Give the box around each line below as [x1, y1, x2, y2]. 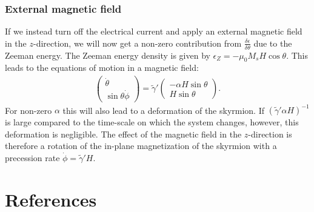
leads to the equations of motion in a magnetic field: [5, 61, 199, 74]
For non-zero [5, 104, 52, 116]
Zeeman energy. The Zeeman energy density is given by [5, 48, 210, 61]
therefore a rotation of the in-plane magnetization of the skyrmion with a [5, 139, 277, 152]
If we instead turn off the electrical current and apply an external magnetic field [5, 25, 302, 38]
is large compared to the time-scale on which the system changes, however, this [5, 116, 299, 128]
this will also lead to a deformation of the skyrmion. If [62, 104, 265, 116]
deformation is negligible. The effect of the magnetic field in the [5, 127, 242, 140]
